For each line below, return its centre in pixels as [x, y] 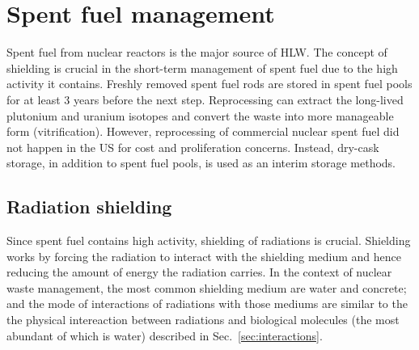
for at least [34, 99]
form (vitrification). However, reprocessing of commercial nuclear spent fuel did [203, 131]
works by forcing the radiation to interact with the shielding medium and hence [204, 256]
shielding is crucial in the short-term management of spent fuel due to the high [202, 67]
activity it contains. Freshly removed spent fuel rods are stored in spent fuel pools [209, 84]
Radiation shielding [89, 207]
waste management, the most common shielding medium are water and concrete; [207, 287]
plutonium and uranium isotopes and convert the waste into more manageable [200, 115]
